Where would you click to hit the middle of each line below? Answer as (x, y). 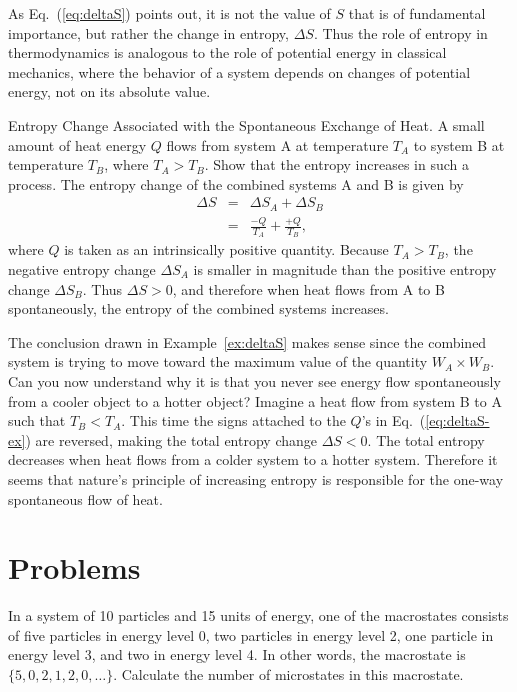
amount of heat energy (77, 144)
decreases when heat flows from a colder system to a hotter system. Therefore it (253, 459)
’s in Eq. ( (393, 420)
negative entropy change (82, 269)
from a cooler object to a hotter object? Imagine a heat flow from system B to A (255, 400)
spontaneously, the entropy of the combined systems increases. (198, 308)
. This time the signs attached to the (233, 420)
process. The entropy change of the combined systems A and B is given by (236, 183)
